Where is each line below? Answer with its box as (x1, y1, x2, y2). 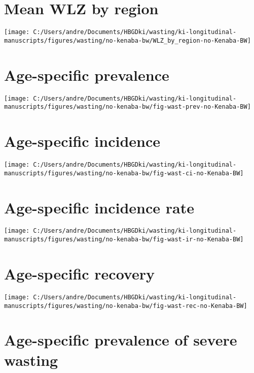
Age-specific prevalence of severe (4, 329, 237, 350)
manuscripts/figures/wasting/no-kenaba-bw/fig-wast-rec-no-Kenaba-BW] (4, 302, 247, 309)
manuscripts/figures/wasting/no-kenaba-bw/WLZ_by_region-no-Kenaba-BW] (4, 37, 251, 44)
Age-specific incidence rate (4, 197, 194, 217)
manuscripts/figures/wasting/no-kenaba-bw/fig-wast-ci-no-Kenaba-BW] (4, 169, 244, 177)
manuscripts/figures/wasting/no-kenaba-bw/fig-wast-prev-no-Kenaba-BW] (4, 103, 251, 111)
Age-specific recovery (4, 263, 155, 284)
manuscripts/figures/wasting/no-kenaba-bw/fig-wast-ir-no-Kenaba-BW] (4, 236, 244, 243)
